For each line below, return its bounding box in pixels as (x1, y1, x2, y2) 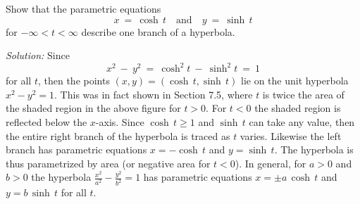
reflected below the (6, 115, 87, 129)
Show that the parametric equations (6, 1, 161, 15)
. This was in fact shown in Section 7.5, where (54, 87, 253, 101)
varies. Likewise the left (240, 128, 342, 143)
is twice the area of (262, 87, 345, 101)
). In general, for (235, 155, 306, 170)
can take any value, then (249, 115, 355, 129)
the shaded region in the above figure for (6, 101, 181, 115)
